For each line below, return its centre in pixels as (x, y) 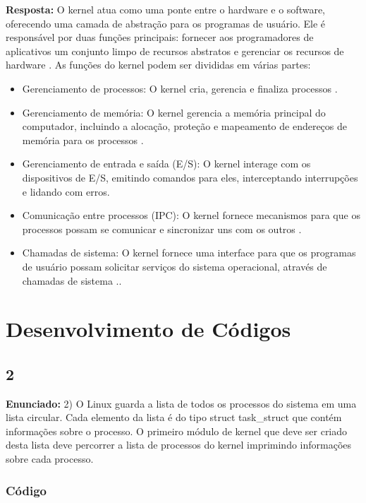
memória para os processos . (83, 140)
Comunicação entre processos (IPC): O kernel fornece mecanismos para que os (191, 215)
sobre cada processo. (50, 459)
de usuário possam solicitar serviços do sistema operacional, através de (175, 266)
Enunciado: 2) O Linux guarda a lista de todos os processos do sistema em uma (181, 403)
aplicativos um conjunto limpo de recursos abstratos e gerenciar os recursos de (175, 51)
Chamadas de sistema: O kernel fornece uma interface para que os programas (189, 253)
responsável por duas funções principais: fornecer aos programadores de (160, 37)
